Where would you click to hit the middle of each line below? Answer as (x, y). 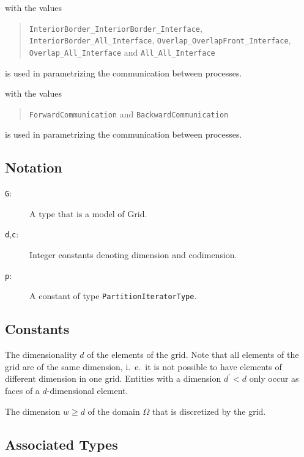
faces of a (22, 390)
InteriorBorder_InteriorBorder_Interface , (116, 28)
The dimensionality (41, 355)
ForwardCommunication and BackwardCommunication (129, 113)
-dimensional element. (87, 390)
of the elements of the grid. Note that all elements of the (193, 355)
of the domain (114, 411)
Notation (34, 167)
